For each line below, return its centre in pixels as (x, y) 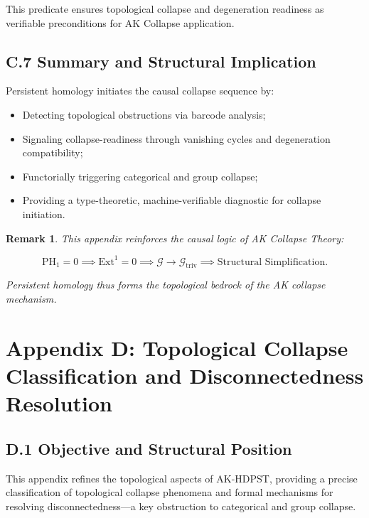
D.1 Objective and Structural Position (149, 448)
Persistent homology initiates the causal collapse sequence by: (140, 91)
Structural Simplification (271, 262)
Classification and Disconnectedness (185, 375)
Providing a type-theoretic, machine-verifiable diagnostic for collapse (172, 200)
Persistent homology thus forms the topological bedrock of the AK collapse (166, 285)
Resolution (59, 403)
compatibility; (53, 152)
